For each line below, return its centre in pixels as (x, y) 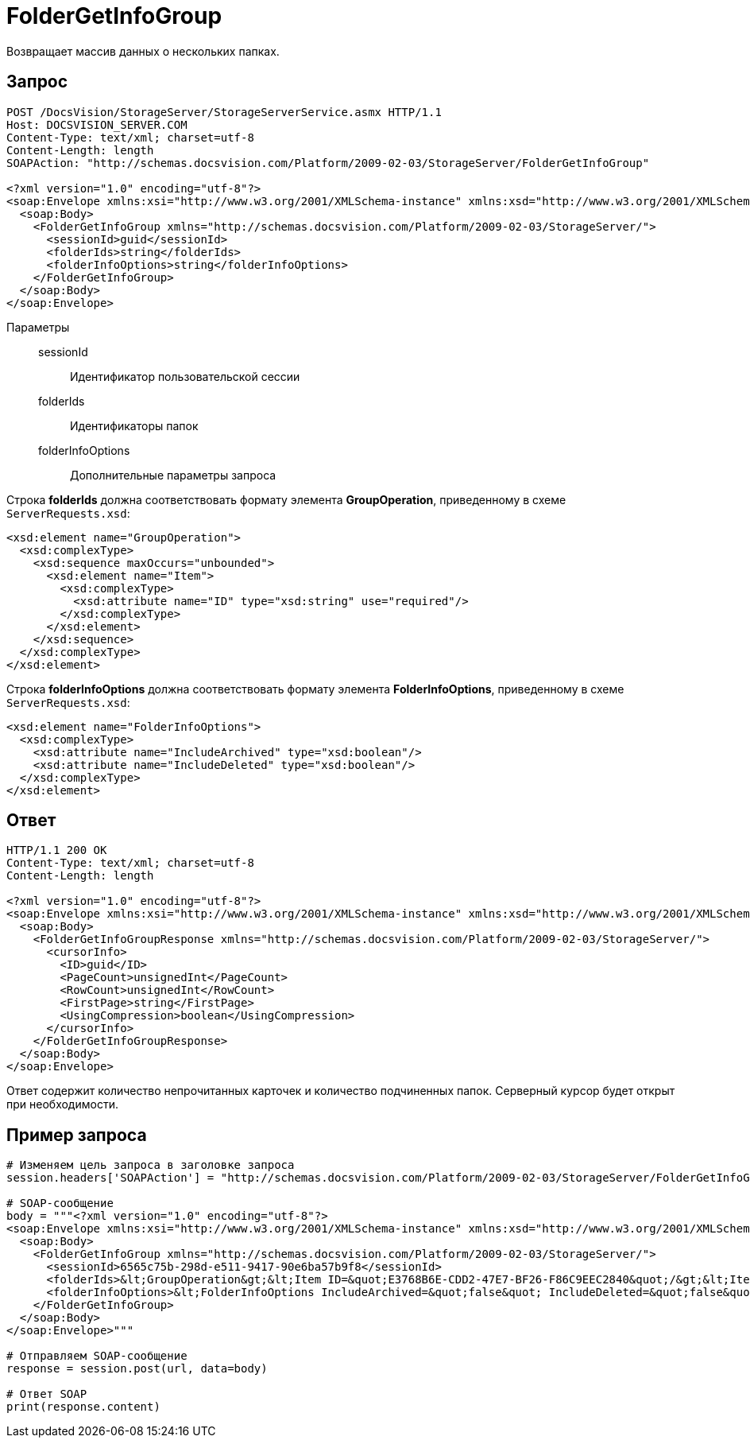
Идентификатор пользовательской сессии (185, 376)
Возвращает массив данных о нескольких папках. (143, 51)
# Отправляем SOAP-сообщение (97, 1356)
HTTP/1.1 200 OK (57, 850)
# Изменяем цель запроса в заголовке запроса (151, 1165)
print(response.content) (83, 1407)
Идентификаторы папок (134, 425)
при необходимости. (62, 1104)
